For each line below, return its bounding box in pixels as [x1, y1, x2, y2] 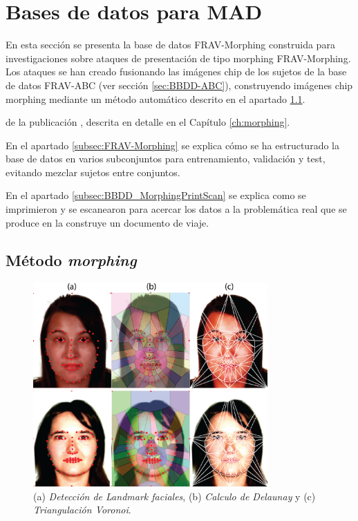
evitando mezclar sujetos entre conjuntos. [6, 164, 180, 179]
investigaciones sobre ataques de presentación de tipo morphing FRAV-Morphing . [6, 50, 351, 65]
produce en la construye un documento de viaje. [6, 215, 209, 229]
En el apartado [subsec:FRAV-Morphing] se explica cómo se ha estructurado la [6, 138, 339, 152]
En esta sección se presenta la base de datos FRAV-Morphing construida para [6, 37, 335, 52]
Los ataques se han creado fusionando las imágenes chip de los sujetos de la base [6, 64, 347, 79]
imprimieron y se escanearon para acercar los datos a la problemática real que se [6, 202, 347, 216]
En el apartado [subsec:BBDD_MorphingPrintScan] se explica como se [6, 188, 306, 202]
